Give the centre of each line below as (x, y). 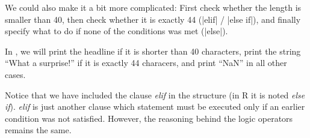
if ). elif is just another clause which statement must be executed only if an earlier (155, 106)
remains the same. (38, 130)
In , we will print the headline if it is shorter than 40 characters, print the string (153, 51)
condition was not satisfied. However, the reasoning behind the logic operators (149, 118)
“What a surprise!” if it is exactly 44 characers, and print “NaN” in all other (146, 63)
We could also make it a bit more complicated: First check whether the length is (153, 7)
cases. (15, 74)
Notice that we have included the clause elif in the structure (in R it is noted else (155, 94)
